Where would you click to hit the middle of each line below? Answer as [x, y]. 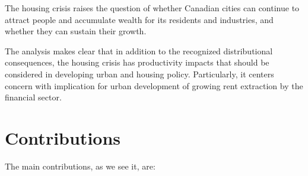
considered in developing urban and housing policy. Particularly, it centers [139, 74]
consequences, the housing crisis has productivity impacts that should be [137, 62]
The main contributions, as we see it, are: [80, 166]
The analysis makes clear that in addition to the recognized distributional [139, 50]
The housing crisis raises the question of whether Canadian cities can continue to [152, 8]
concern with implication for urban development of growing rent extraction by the [154, 85]
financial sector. [33, 97]
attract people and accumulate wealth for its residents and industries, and [139, 19]
